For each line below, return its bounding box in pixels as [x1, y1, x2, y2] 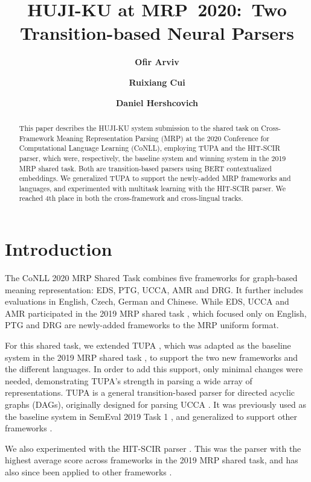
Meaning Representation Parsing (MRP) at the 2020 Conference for [56, 133, 269, 143]
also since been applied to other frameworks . [5, 465, 172, 478]
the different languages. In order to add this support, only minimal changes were [5, 363, 303, 375]
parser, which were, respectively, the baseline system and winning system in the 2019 [19, 153, 286, 163]
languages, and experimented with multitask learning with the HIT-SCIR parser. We [19, 183, 286, 193]
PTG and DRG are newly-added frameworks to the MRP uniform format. [5, 319, 279, 331]
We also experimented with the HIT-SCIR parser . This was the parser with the [5, 442, 301, 454]
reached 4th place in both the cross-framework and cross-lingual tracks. [19, 193, 243, 203]
